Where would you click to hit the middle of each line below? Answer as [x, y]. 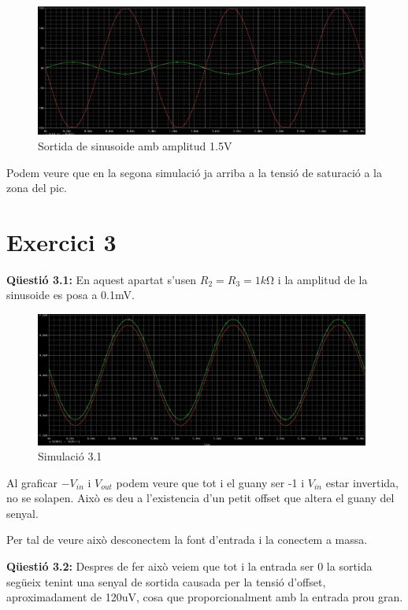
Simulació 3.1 [70, 456]
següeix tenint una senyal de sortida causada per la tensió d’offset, [166, 581]
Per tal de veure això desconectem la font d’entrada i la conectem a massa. [187, 540]
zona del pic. [37, 188]
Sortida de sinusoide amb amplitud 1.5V [135, 145]
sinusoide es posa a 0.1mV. [70, 295]
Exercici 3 [61, 241]
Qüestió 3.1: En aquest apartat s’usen [102, 279]
